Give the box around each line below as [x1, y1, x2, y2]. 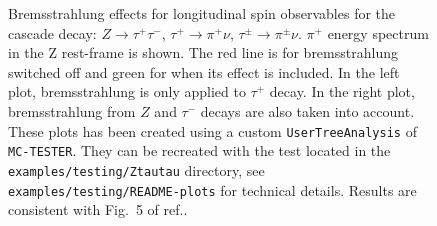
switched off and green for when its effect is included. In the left [8, 61, 400, 82]
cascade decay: [8, 22, 97, 43]
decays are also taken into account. [200, 100, 415, 121]
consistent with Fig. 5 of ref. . [8, 199, 188, 220]
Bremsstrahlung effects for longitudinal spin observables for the [8, 3, 396, 23]
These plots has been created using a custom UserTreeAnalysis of [8, 120, 417, 141]
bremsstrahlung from [8, 100, 136, 121]
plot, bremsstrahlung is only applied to [8, 81, 246, 102]
